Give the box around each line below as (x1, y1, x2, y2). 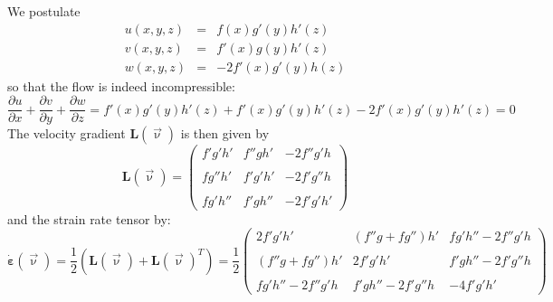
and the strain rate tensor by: (7, 209, 171, 228)
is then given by (180, 124, 270, 143)
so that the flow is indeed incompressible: (7, 76, 235, 95)
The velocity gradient (7, 124, 126, 143)
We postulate (7, 2, 81, 20)
